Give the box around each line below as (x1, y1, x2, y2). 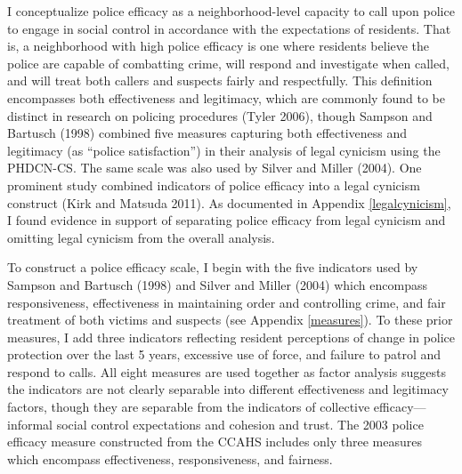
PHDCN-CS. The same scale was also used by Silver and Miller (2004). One (7, 158, 422, 177)
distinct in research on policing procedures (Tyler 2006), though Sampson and (7, 106, 433, 125)
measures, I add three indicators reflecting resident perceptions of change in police (7, 327, 456, 346)
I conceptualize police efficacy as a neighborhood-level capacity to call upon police (7, 2, 455, 20)
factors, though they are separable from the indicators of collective (7, 398, 370, 416)
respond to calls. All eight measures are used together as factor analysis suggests (7, 362, 446, 381)
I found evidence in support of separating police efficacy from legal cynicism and (7, 211, 446, 229)
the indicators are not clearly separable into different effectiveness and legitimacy (7, 380, 449, 398)
